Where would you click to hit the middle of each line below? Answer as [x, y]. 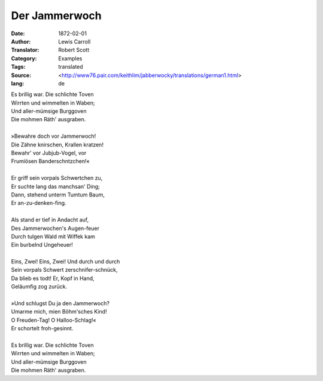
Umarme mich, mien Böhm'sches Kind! [59, 312]
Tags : [18, 67]
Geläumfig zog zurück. [39, 287]
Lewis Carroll [74, 41]
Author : [21, 41]
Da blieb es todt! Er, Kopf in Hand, [53, 278]
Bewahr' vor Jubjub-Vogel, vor [49, 153]
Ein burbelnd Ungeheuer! [42, 245]
